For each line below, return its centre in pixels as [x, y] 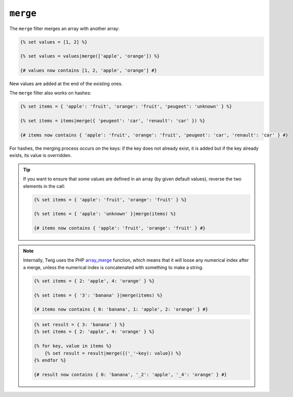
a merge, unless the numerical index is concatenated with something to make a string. [113, 267]
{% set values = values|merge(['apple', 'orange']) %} [90, 56]
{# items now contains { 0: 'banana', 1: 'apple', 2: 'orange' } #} [121, 309]
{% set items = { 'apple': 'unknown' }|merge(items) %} [105, 214]
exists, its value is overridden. [41, 155]
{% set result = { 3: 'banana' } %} [80, 324]
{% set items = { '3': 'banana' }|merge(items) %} [98, 295]
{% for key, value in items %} [73, 346]
